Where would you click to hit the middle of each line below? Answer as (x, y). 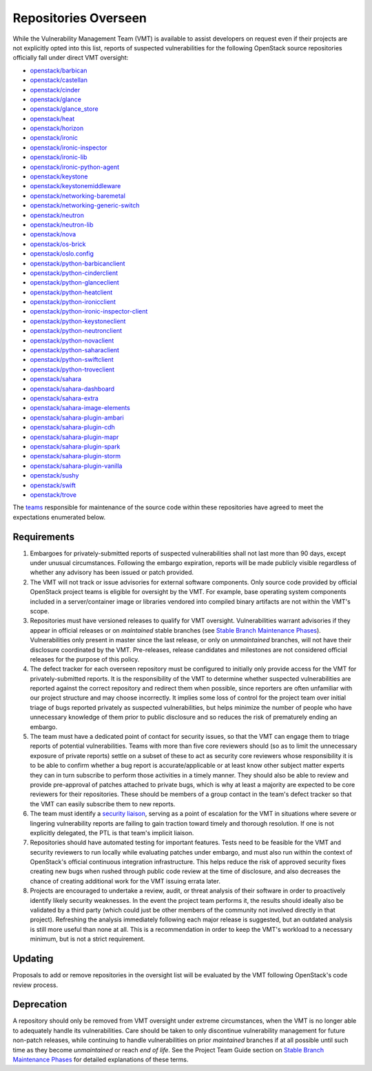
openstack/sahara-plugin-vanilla (76, 466)
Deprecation (40, 1004)
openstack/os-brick (58, 244)
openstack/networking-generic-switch (85, 205)
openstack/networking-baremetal (77, 196)
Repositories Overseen (80, 18)
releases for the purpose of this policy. (85, 659)
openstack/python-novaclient (72, 340)
